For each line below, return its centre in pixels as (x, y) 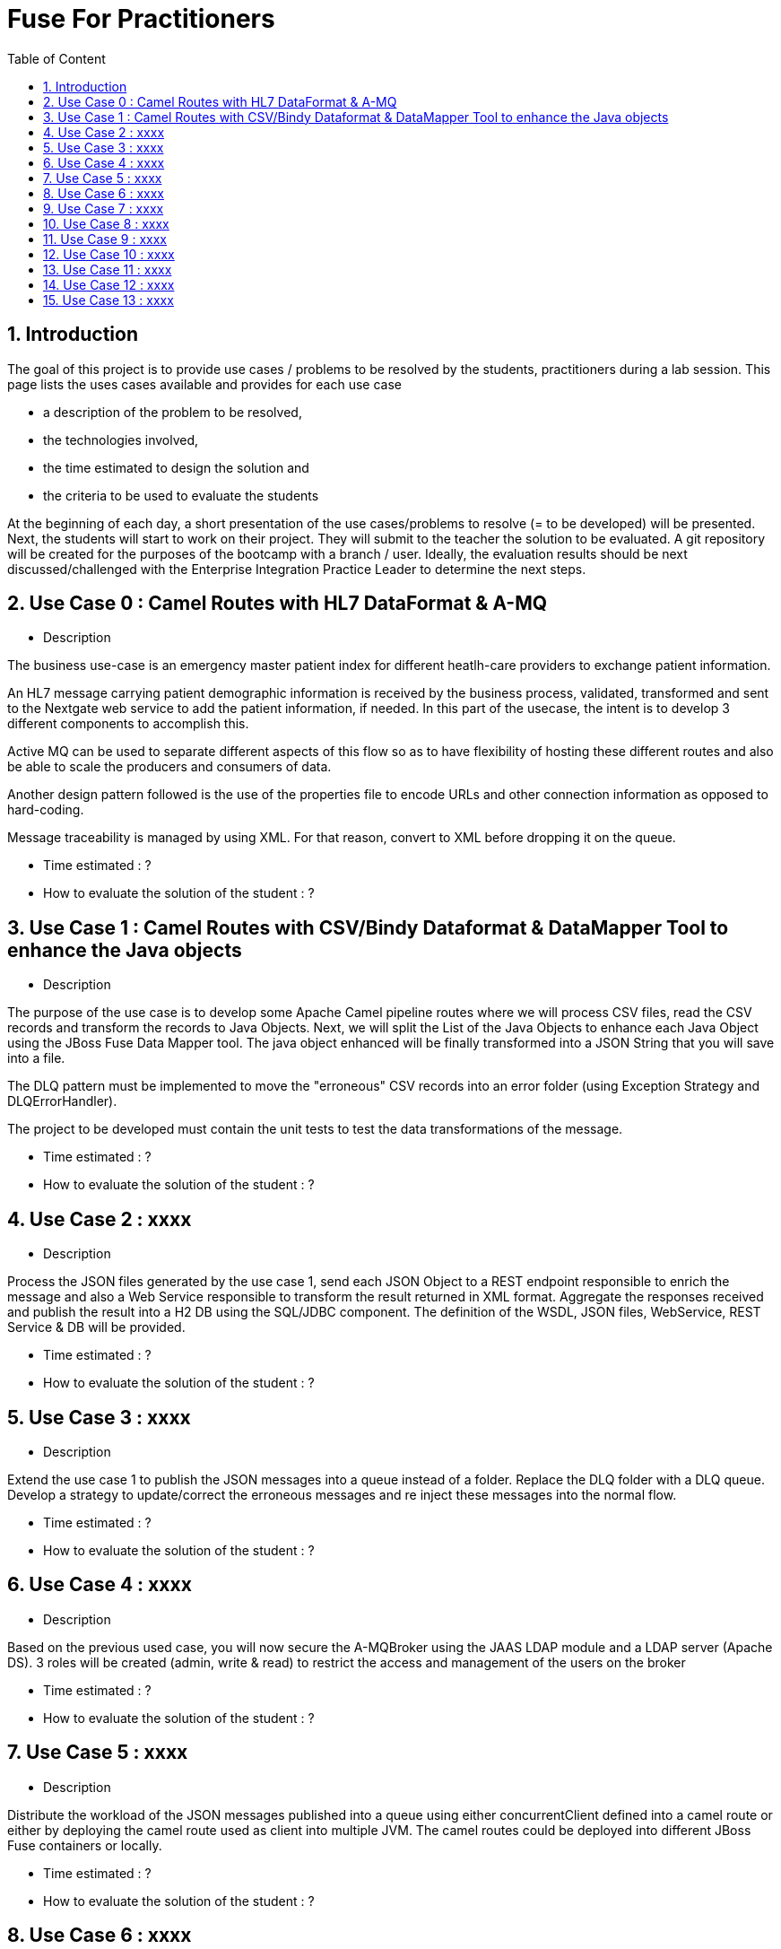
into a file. (36, 1058)
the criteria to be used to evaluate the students (181, 495)
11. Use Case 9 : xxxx (105, 239)
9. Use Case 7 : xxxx (104, 208)
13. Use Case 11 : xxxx (108, 269)
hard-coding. (46, 810)
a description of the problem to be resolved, (173, 412)
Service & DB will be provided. (96, 1327)
